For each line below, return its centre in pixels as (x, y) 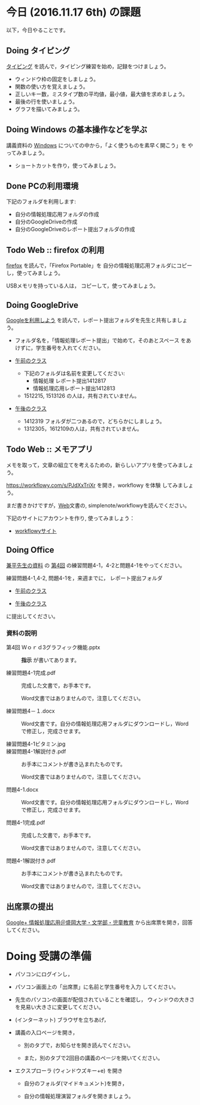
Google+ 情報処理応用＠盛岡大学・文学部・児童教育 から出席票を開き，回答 (100, 922)
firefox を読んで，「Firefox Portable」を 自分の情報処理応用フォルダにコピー (99, 266)
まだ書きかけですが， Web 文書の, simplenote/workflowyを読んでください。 (98, 505)
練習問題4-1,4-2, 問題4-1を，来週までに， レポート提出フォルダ (84, 578)
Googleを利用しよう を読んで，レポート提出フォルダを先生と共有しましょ (97, 320)
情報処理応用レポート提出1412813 (74, 388)
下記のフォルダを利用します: (41, 202)
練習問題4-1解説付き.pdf (36, 751)
